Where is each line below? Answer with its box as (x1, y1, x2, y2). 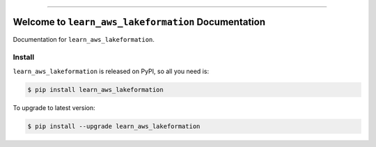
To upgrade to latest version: (13, 103, 95, 111)
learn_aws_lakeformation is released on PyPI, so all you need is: (13, 67, 209, 75)
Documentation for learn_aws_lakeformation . (13, 35, 155, 43)
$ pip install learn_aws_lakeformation (27, 86, 164, 93)
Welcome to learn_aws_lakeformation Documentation (13, 16, 266, 28)
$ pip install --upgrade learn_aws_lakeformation (27, 122, 201, 130)
